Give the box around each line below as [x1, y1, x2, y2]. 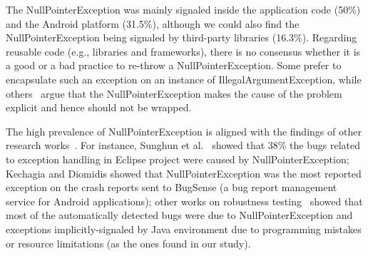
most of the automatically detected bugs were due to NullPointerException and [6, 208, 353, 222]
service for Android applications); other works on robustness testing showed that [6, 193, 363, 208]
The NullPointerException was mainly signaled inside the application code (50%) [6, 2, 361, 16]
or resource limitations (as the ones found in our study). [6, 235, 251, 250]
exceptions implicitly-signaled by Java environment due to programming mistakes [6, 221, 362, 236]
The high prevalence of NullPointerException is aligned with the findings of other [6, 123, 362, 138]
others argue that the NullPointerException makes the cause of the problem [6, 86, 342, 101]
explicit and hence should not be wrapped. [6, 100, 192, 115]
